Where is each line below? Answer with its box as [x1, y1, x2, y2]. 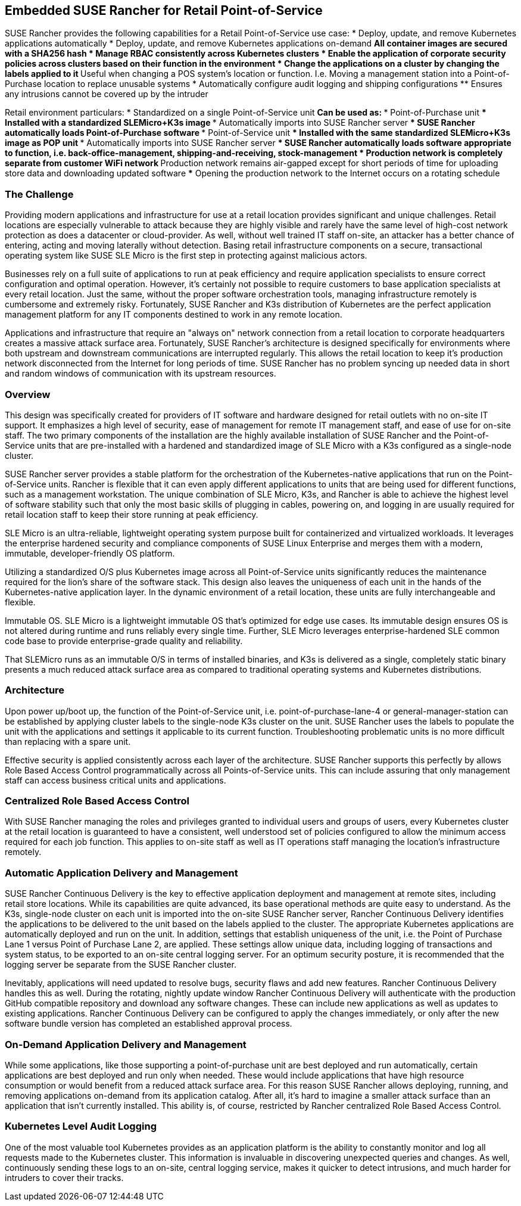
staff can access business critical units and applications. [5, 775, 226, 785]
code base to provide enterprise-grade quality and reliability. [5, 635, 243, 646]
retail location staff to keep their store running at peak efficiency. [5, 509, 258, 520]
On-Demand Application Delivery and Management [5, 1038, 247, 1050]
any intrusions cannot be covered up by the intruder [5, 89, 208, 100]
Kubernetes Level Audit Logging [5, 1120, 157, 1133]
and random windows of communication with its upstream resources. [5, 368, 276, 379]
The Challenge [5, 188, 74, 200]
